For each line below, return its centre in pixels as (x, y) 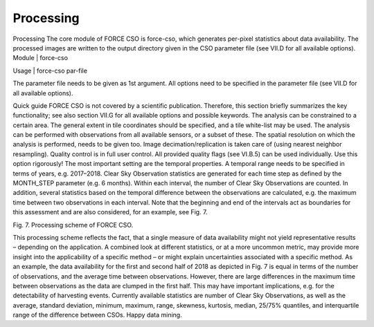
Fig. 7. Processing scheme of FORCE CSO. (73, 225)
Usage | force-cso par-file (50, 71)
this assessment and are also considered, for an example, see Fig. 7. (110, 212)
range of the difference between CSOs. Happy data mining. (98, 315)
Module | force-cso (41, 58)
